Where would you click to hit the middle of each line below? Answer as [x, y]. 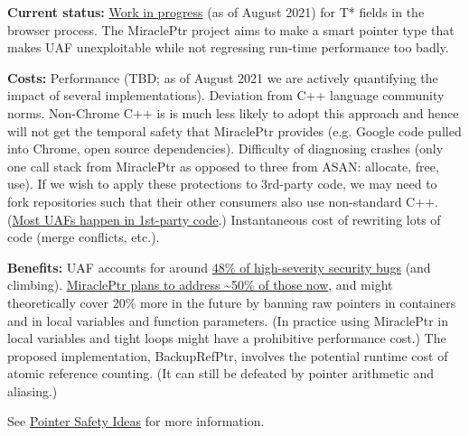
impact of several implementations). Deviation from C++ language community [226, 95]
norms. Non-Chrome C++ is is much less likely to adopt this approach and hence [233, 112]
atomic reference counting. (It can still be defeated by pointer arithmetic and [220, 373]
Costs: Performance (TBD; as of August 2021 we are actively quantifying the [223, 77]
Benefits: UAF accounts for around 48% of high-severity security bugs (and [219, 267]
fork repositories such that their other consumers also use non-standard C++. [223, 201]
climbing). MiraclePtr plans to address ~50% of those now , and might [200, 285]
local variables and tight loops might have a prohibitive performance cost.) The [227, 338]
